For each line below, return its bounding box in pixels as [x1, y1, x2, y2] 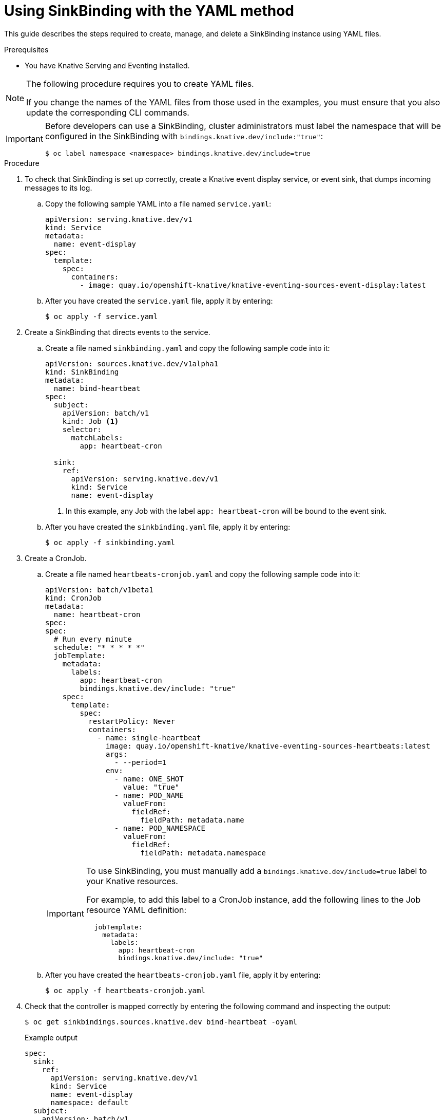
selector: [62, 425, 102, 434]
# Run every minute [53, 634, 132, 643]
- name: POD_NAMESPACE [114, 824, 205, 832]
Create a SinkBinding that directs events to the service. [25, 327, 210, 337]
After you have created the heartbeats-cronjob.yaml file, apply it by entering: [45, 970, 321, 979]
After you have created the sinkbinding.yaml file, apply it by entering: [45, 522, 291, 531]
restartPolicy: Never [88, 717, 175, 725]
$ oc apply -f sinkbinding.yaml [45, 538, 175, 547]
